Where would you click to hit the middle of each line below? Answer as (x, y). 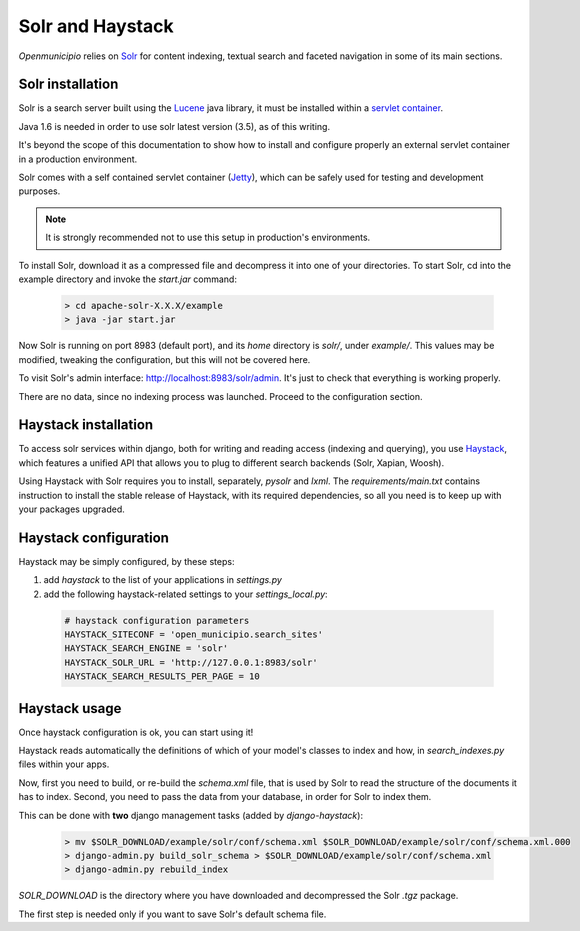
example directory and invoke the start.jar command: (127, 279)
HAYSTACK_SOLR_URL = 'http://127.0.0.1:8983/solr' (191, 662)
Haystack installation (86, 425)
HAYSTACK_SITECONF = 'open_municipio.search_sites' (194, 634)
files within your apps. (64, 764)
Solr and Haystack (96, 26)
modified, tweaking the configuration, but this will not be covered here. (164, 359)
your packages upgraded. (71, 509)
